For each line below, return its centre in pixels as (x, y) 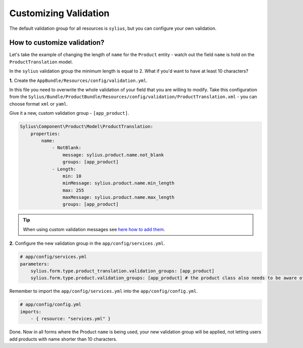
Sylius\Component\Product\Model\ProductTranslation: (87, 127)
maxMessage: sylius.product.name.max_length (118, 198)
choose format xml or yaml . (39, 104)
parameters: (35, 264)
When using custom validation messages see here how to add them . (94, 229)
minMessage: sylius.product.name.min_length (118, 183)
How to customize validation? (57, 43)
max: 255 (73, 190)
